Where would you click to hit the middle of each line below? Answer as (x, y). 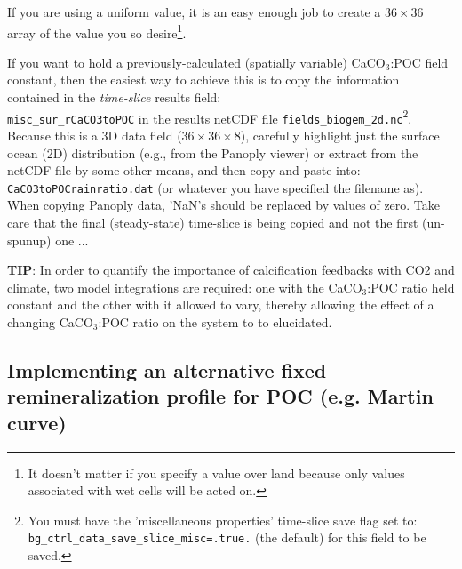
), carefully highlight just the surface (340, 135)
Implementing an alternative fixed (167, 369)
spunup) (29, 240)
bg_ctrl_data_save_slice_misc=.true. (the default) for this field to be (227, 537)
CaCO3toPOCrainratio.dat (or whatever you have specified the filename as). (215, 187)
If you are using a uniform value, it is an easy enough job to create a (194, 12)
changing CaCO (50, 321)
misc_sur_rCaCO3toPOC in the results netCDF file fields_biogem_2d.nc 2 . (210, 116)
